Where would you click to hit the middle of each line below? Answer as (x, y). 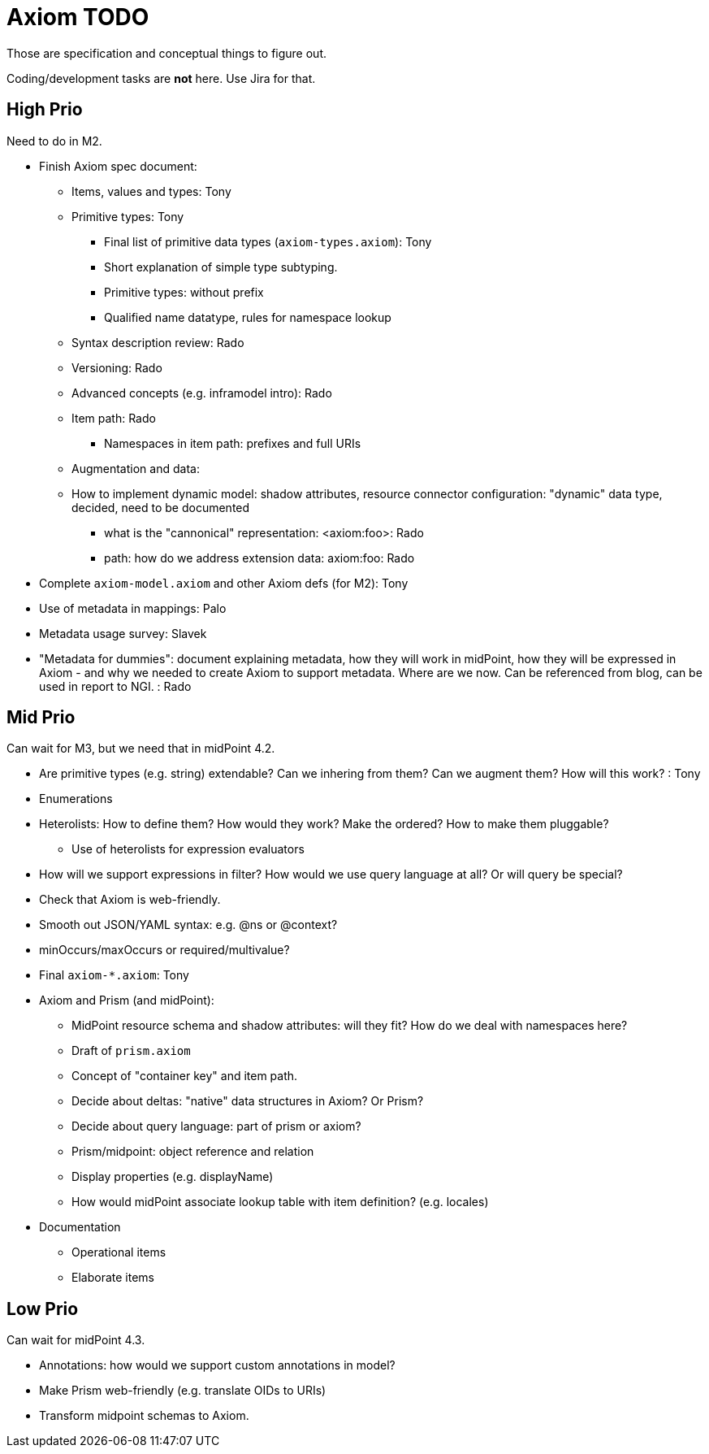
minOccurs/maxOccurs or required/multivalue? (164, 950)
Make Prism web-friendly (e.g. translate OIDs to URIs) (183, 1391)
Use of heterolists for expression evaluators (188, 849)
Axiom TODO (78, 17)
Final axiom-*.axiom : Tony (114, 975)
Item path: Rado (114, 418)
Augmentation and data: (136, 468)
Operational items (119, 1252)
